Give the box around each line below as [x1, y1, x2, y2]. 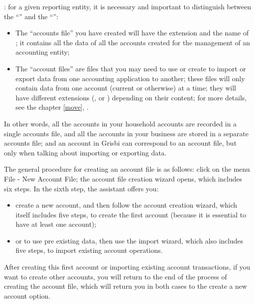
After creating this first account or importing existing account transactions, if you [4, 262, 251, 272]
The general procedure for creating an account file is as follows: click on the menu [4, 164, 250, 174]
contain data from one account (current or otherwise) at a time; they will [15, 83, 236, 93]
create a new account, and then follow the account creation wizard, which [15, 200, 237, 210]
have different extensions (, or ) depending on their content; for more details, [15, 92, 247, 102]
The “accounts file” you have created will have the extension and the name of [15, 28, 249, 38]
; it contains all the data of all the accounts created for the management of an [15, 37, 250, 47]
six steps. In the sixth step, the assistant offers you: [4, 183, 159, 193]
